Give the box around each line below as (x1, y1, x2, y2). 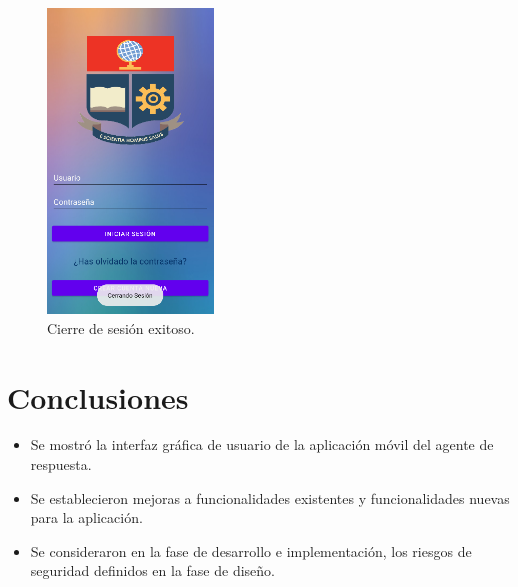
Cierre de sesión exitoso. (47, 317, 195, 338)
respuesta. (30, 454, 92, 475)
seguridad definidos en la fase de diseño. (30, 560, 275, 581)
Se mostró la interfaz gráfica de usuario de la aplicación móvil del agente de (30, 434, 494, 455)
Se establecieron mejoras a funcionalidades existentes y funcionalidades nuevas (30, 487, 510, 508)
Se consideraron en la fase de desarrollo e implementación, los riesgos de (30, 540, 472, 561)
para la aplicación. (30, 507, 143, 528)
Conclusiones (7, 376, 189, 417)
